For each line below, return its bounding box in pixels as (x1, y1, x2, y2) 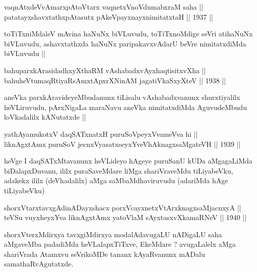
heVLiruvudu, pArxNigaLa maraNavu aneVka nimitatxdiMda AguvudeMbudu (4, 101, 247, 112)
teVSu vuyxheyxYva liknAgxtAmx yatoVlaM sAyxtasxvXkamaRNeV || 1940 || (4, 212, 247, 223)
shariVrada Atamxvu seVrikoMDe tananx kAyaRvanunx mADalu (4, 248, 205, 259)
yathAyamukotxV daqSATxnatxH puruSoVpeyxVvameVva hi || (4, 128, 198, 139)
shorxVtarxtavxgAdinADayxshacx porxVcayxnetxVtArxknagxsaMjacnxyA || (4, 202, 241, 212)
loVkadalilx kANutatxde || (4, 112, 86, 122)
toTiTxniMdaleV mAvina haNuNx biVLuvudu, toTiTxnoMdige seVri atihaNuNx (4, 28, 253, 39)
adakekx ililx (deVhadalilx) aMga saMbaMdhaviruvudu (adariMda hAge (4, 175, 228, 186)
